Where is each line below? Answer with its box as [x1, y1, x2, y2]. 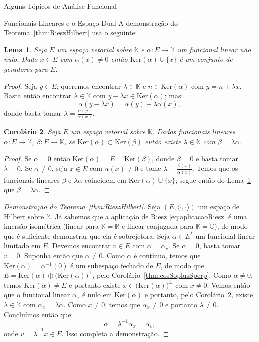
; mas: [164, 90, 183, 101]
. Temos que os [192, 163, 238, 173]
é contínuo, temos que [134, 250, 201, 260]
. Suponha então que [20, 250, 83, 260]
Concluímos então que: [4, 309, 73, 319]
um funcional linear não [177, 44, 251, 54]
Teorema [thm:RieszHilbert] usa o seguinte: [4, 27, 137, 38]
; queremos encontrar [56, 80, 121, 91]
